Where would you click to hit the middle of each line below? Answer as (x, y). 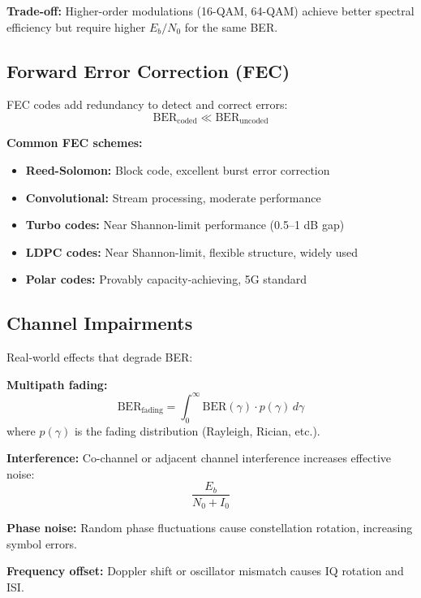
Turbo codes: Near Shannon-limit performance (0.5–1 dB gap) (185, 225)
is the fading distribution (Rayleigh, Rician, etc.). (197, 430)
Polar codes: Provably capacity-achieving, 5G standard (166, 279)
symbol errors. (42, 543)
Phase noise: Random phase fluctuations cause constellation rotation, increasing (210, 527)
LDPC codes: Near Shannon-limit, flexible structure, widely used (192, 251)
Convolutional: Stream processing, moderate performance (173, 197)
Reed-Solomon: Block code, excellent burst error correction (178, 170)
